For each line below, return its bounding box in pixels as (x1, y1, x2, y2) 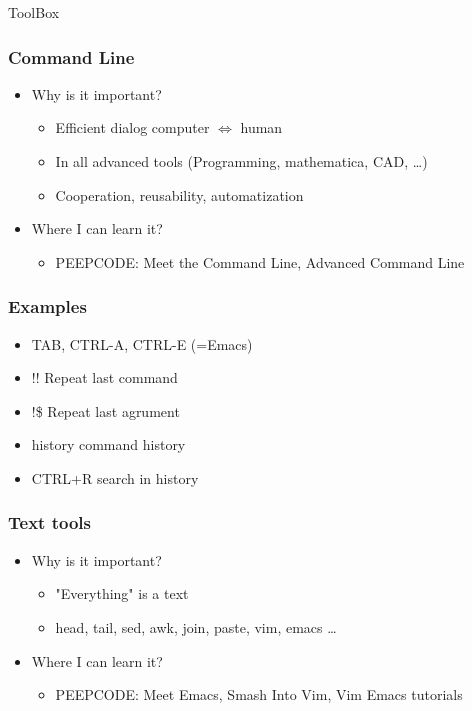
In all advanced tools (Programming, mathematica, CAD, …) (55, 151, 428, 171)
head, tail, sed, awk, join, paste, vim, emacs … (55, 616, 337, 637)
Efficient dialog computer (55, 117, 210, 138)
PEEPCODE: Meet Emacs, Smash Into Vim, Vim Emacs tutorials (55, 684, 463, 705)
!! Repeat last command (31, 367, 178, 388)
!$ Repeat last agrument (31, 400, 180, 421)
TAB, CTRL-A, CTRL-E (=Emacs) (31, 333, 253, 354)
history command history (31, 434, 186, 455)
